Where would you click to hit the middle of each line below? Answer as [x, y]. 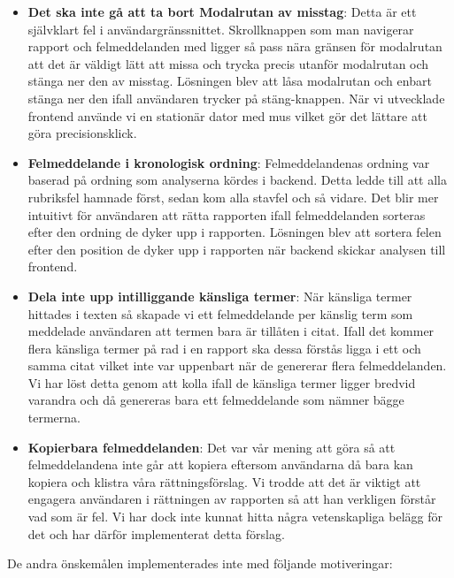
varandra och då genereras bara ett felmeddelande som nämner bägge [216, 400]
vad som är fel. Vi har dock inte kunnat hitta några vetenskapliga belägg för [235, 517]
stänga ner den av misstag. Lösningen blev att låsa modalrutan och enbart [230, 81]
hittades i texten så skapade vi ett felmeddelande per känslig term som [220, 313]
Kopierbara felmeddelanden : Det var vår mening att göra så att [212, 447]
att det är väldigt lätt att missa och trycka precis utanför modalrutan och [228, 63]
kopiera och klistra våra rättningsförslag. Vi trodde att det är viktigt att [224, 481]
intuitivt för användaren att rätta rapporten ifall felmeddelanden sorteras [227, 214]
